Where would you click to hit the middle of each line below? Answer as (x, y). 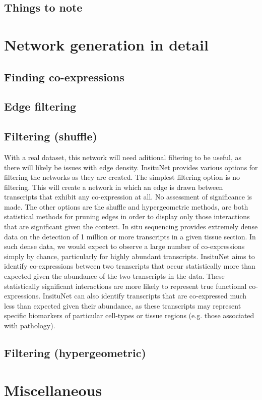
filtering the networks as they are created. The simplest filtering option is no (122, 177)
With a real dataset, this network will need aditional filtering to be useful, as (123, 157)
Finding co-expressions (64, 77)
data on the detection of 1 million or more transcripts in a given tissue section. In (130, 236)
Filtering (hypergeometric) (75, 353)
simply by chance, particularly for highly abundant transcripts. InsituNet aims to (129, 256)
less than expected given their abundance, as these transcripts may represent (123, 305)
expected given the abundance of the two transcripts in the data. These (114, 276)
